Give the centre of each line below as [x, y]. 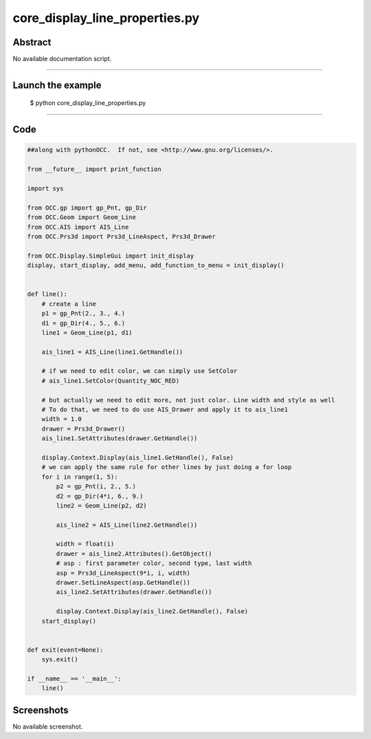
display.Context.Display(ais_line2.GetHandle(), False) [152, 612]
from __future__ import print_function [94, 169]
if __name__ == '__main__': [74, 679]
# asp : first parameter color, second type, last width [154, 564]
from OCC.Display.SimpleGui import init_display [111, 255]
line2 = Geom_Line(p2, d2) [101, 505]
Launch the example [57, 85]
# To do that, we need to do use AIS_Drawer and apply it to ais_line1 [165, 410]
